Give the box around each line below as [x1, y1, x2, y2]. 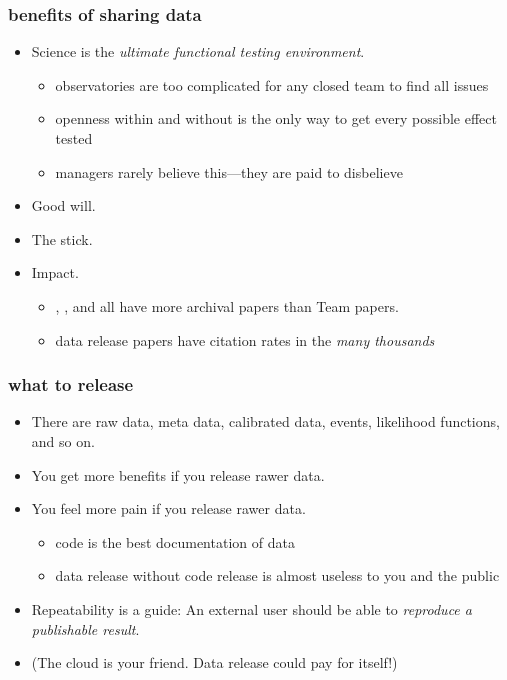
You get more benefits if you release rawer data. [31, 464, 325, 485]
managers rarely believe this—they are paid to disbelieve [55, 161, 403, 182]
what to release [8, 372, 134, 397]
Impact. [31, 262, 79, 283]
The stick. [31, 228, 93, 249]
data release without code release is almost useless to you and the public [55, 565, 500, 586]
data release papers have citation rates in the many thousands [55, 329, 435, 350]
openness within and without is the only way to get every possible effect [55, 108, 497, 129]
